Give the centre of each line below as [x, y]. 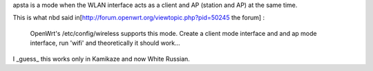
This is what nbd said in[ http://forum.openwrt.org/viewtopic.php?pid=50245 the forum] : [139, 18]
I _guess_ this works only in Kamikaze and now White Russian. [101, 59]
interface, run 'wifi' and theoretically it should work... [105, 43]
